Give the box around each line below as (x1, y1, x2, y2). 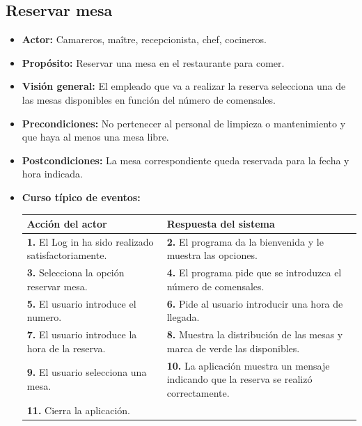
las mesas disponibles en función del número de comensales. (22, 92, 276, 106)
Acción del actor (26, 216, 107, 231)
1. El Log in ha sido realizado (26, 234, 154, 248)
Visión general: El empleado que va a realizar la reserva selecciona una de (22, 79, 346, 93)
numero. (26, 310, 62, 324)
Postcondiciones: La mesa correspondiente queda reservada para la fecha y (22, 152, 349, 167)
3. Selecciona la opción (26, 265, 125, 280)
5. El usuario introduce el (26, 296, 136, 310)
